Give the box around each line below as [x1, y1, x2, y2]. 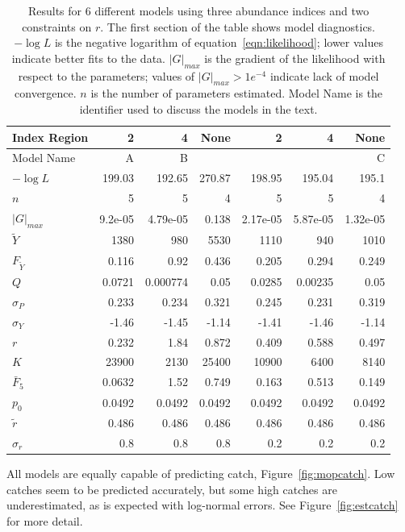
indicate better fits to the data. [11, 49, 165, 66]
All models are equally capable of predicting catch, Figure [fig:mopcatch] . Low [6, 465, 395, 482]
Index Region [12, 128, 89, 145]
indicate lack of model [269, 67, 379, 84]
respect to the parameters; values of [18, 67, 195, 84]
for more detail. [6, 512, 83, 529]
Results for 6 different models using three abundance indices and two [27, 2, 370, 19]
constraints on [22, 18, 92, 35]
